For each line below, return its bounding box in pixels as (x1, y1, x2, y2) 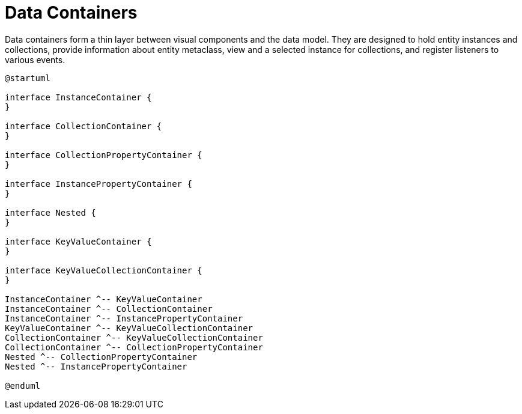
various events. (5, 54, 65, 65)
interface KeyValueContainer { (5, 236, 152, 246)
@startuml (5, 73, 50, 83)
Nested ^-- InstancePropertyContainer (5, 361, 187, 371)
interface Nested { (5, 207, 96, 218)
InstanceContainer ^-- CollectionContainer (5, 303, 213, 314)
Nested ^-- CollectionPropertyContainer (5, 352, 198, 362)
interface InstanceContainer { (5, 92, 152, 102)
